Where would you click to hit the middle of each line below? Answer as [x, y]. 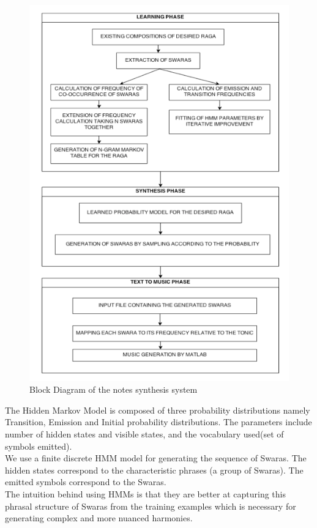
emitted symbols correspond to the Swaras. [86, 482]
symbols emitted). [39, 446]
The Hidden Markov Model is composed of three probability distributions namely [158, 410]
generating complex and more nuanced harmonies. [99, 518]
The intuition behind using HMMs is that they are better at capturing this [145, 494]
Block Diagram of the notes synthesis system [114, 389]
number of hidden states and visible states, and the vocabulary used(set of [144, 434]
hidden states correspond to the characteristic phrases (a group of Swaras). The [154, 470]
